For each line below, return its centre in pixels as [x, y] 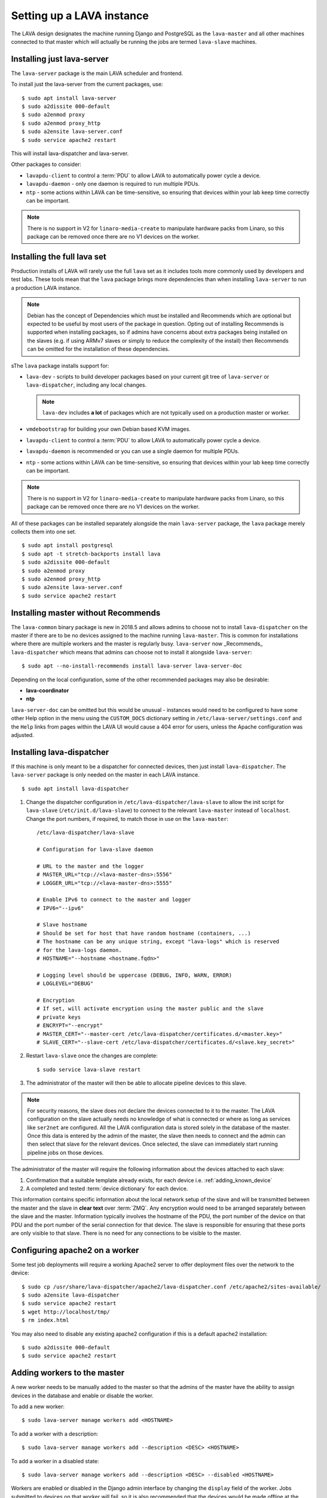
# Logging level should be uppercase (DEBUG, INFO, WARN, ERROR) [135, 975]
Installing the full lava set [59, 257]
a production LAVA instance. [46, 288]
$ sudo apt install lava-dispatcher [75, 789]
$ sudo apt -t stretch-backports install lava [91, 554]
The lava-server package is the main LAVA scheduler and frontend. [97, 73]
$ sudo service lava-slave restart [89, 1069]
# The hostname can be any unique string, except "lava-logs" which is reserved [158, 942]
